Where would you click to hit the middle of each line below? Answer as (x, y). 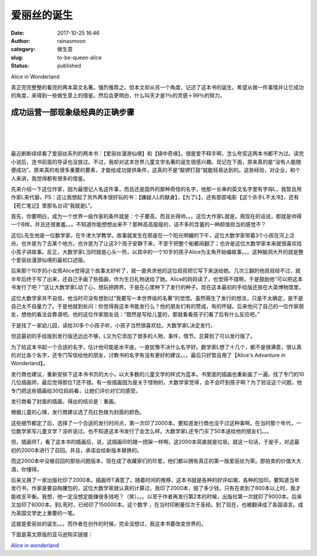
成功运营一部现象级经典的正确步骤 (72, 113)
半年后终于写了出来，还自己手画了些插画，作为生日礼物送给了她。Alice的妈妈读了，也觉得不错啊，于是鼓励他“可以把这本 (157, 279)
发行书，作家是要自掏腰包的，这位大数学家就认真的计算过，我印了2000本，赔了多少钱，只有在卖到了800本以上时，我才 (156, 488)
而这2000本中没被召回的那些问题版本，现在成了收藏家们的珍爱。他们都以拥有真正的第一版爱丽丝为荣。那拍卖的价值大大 (156, 461)
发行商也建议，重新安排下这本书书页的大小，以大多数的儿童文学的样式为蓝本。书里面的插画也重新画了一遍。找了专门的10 (158, 374)
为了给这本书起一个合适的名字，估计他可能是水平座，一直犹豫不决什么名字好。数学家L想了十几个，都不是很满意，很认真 (156, 347)
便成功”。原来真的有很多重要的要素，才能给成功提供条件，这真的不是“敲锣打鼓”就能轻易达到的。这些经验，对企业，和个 (156, 170)
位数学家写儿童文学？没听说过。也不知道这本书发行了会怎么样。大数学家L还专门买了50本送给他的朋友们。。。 (141, 431)
